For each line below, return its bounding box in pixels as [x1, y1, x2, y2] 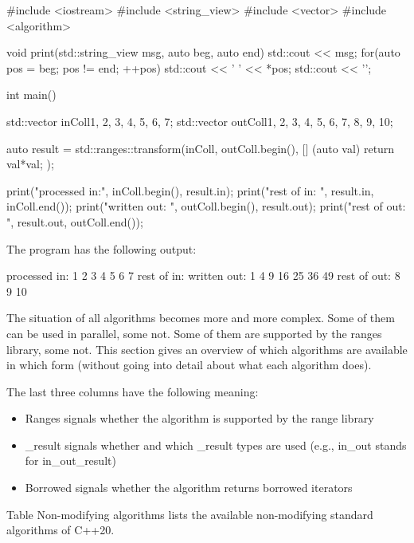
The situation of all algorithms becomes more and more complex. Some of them [6, 309, 395, 326]
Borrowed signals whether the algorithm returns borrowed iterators [25, 479, 353, 496]
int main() [6, 86, 57, 103]
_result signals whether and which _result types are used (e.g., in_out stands [25, 436, 407, 453]
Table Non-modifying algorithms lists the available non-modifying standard [6, 506, 373, 522]
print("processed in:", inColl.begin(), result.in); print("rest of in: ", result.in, [6, 182, 374, 199]
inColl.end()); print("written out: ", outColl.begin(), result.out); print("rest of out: [6, 198, 406, 214]
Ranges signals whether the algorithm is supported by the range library [25, 410, 374, 427]
